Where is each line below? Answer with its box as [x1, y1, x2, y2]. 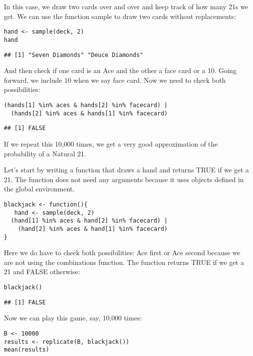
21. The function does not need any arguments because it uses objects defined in [4, 174, 244, 184]
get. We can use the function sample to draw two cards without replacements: [4, 11, 236, 21]
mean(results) [4, 346, 50, 354]
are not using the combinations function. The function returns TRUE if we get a [4, 257, 244, 267]
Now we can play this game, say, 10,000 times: [4, 313, 142, 323]
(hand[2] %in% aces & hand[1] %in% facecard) [18, 225, 168, 232]
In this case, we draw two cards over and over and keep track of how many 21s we [4, 1, 249, 11]
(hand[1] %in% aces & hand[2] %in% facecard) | [11, 217, 168, 225]
